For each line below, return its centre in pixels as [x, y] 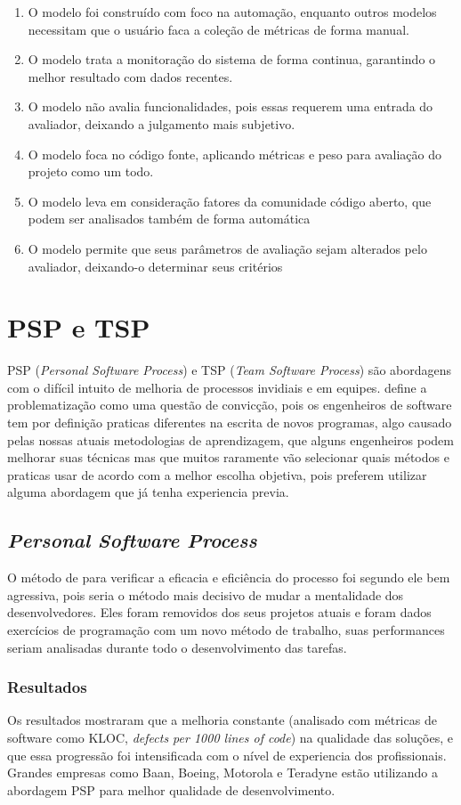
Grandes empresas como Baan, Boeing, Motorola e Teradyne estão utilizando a [222, 772]
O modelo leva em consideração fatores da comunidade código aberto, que [230, 201]
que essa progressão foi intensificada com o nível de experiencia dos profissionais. [227, 755]
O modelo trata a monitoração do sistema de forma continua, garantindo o [232, 59]
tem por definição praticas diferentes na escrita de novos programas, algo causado [230, 423]
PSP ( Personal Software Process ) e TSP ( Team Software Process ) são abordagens [230, 370]
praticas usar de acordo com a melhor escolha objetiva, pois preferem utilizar [217, 474]
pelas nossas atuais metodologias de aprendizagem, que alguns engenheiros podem [230, 439]
